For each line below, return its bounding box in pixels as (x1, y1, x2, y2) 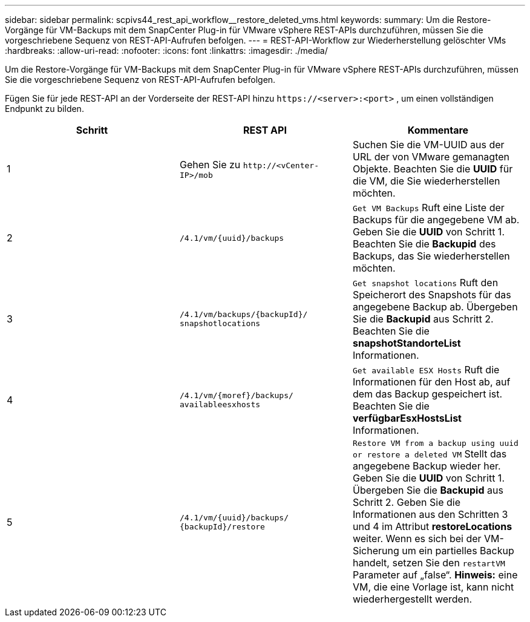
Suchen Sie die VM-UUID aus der (352, 139, 505, 151)
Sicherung (352, 545, 399, 557)
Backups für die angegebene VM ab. (352, 214, 520, 226)
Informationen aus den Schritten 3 (352, 508, 508, 520)
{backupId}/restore (179, 522, 265, 531)
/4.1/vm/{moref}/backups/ (179, 391, 293, 400)
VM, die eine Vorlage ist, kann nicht (352, 581, 514, 593)
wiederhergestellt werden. (352, 593, 472, 605)
